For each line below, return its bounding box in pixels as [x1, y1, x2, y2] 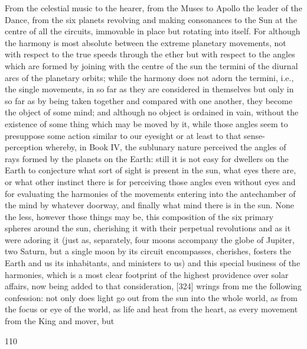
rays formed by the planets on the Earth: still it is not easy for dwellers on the [5, 152, 289, 164]
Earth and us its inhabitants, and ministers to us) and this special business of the [5, 257, 301, 269]
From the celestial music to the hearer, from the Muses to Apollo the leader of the [5, 2, 302, 14]
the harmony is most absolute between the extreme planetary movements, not [5, 36, 286, 49]
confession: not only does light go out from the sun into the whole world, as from [5, 291, 298, 303]
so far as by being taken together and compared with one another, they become [5, 94, 293, 106]
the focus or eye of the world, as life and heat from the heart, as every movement [5, 303, 298, 315]
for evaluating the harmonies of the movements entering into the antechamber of [5, 187, 296, 199]
